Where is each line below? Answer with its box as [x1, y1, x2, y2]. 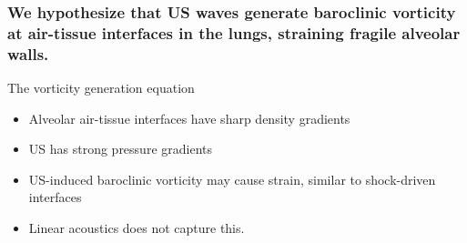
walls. [7, 42, 49, 65]
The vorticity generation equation [7, 78, 195, 97]
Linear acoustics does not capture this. [28, 218, 245, 238]
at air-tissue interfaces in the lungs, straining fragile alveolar [7, 21, 461, 44]
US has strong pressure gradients [28, 139, 213, 158]
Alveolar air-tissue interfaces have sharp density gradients [28, 108, 350, 127]
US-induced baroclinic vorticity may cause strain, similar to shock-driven [28, 169, 436, 188]
